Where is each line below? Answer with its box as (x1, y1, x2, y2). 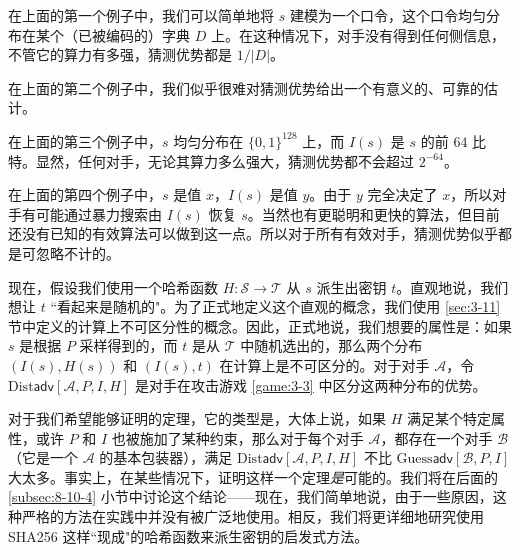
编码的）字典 (105, 24, 190, 45)
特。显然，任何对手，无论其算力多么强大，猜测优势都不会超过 (8, 150, 414, 171)
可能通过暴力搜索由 (35, 203, 162, 224)
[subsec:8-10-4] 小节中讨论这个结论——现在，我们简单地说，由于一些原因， (8, 486, 493, 507)
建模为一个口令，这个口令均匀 (289, 5, 486, 25)
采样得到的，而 (79, 335, 178, 356)
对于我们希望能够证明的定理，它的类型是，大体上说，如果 (8, 408, 386, 429)
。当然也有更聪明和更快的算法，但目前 (247, 203, 500, 224)
